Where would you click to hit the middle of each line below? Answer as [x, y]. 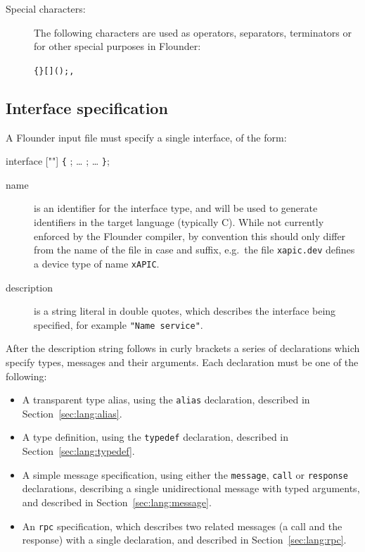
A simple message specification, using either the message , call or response [185, 474]
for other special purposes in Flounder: [117, 46]
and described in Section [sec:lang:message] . [117, 502]
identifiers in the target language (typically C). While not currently [179, 222]
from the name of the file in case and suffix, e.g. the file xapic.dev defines [194, 250]
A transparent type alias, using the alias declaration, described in [166, 400]
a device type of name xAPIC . [97, 263]
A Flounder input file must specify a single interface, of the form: [146, 137]
